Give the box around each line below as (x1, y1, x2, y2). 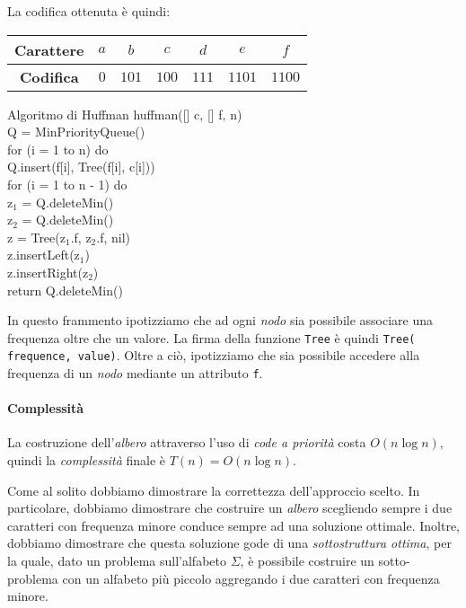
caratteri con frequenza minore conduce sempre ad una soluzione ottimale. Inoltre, (7, 515, 460, 534)
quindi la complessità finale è (7, 451, 166, 470)
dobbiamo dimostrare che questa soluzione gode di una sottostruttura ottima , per (7, 533, 452, 552)
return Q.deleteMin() (7, 280, 123, 299)
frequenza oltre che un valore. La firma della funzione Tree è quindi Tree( (7, 328, 416, 347)
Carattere (14, 39, 84, 60)
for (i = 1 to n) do (7, 139, 109, 158)
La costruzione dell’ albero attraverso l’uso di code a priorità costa (7, 433, 366, 452)
